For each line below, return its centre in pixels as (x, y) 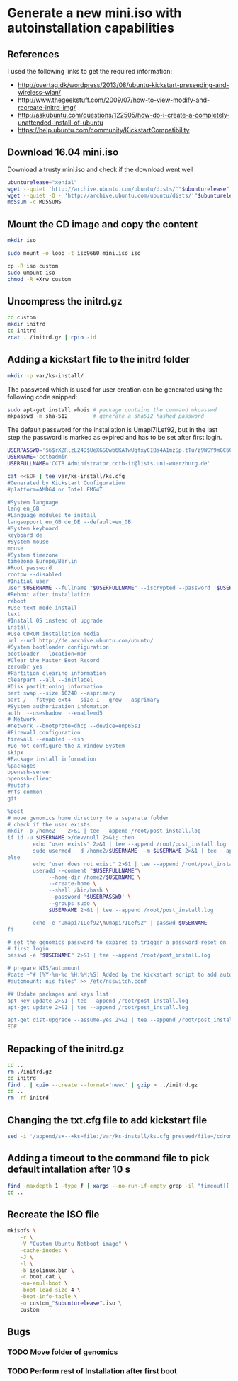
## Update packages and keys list (58, 994)
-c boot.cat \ (41, 1277)
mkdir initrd (27, 324)
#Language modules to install (52, 516)
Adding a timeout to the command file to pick (109, 1158)
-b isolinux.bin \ (47, 1270)
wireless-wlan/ (39, 92)
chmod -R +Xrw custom (39, 279)
